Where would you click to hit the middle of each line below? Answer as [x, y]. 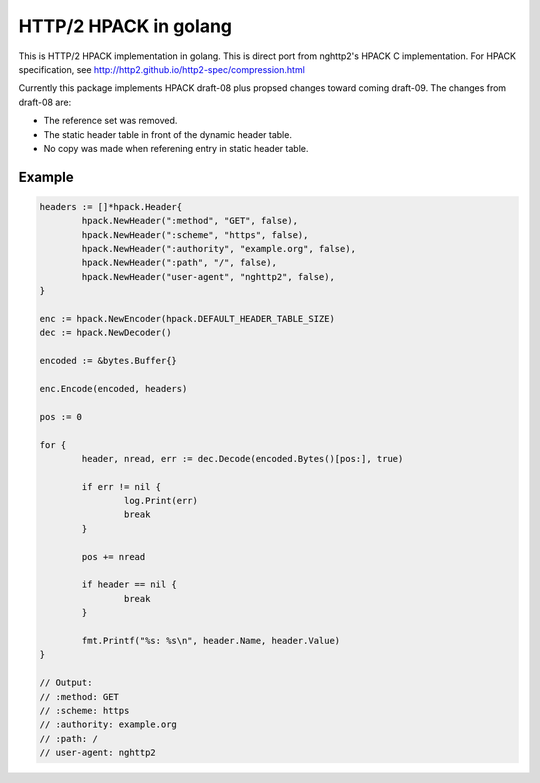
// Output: [66, 683]
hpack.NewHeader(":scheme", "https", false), [195, 234]
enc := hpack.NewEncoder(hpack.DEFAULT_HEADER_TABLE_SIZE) [187, 319]
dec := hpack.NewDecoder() [105, 333]
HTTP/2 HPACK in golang [125, 26]
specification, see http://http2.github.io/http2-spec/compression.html [161, 69]
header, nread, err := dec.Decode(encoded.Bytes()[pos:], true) [242, 458]
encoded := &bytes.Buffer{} [108, 361]
